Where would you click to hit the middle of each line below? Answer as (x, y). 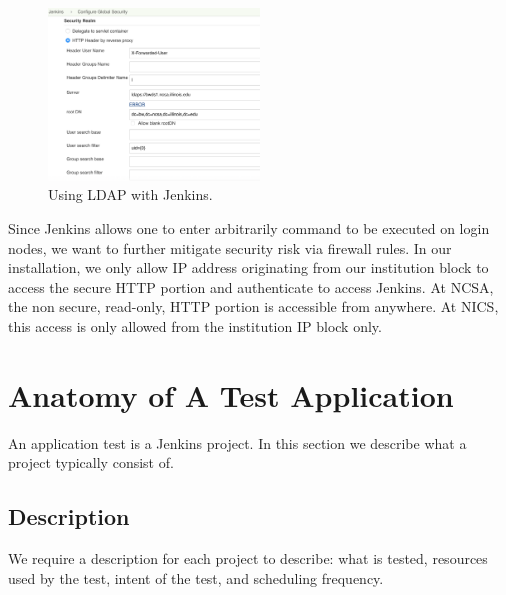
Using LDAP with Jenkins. (130, 194)
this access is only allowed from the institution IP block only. (195, 326)
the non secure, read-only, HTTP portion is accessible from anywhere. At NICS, (253, 306)
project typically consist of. (91, 462)
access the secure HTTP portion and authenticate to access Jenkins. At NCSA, (251, 286)
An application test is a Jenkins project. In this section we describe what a (237, 442)
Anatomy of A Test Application (231, 394)
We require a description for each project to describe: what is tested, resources (248, 558)
